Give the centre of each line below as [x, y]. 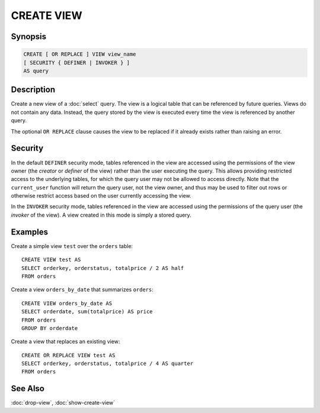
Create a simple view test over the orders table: [72, 246]
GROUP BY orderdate [50, 328]
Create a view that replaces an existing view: [65, 342]
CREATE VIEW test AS [51, 260]
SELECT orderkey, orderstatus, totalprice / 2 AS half [103, 268]
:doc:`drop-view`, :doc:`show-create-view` [63, 403]
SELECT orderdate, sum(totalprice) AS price [87, 312]
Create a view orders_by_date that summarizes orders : [82, 290]
